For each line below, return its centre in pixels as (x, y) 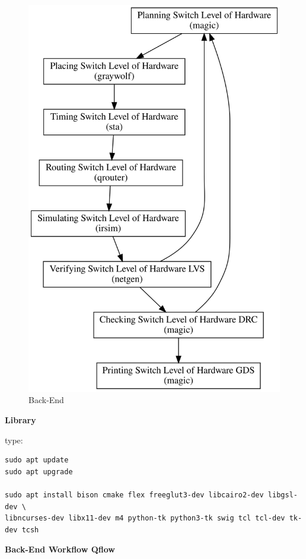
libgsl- (283, 495)
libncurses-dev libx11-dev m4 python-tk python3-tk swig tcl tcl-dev (145, 518)
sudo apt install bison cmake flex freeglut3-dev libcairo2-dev (134, 495)
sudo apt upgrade (39, 472)
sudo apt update (37, 460)
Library (20, 420)
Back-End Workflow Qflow (60, 549)
